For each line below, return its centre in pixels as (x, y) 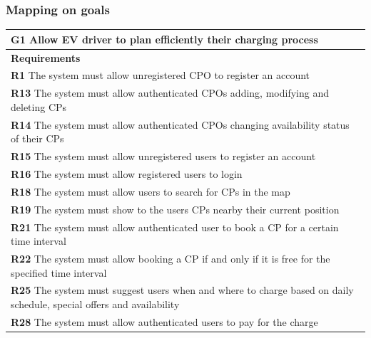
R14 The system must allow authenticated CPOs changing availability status (180, 124)
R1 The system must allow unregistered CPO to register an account (161, 75)
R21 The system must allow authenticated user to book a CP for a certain (175, 227)
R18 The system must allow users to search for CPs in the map (151, 191)
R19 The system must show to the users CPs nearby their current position (175, 209)
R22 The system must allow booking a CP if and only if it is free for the (171, 258)
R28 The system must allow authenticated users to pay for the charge (164, 321)
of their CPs (37, 138)
